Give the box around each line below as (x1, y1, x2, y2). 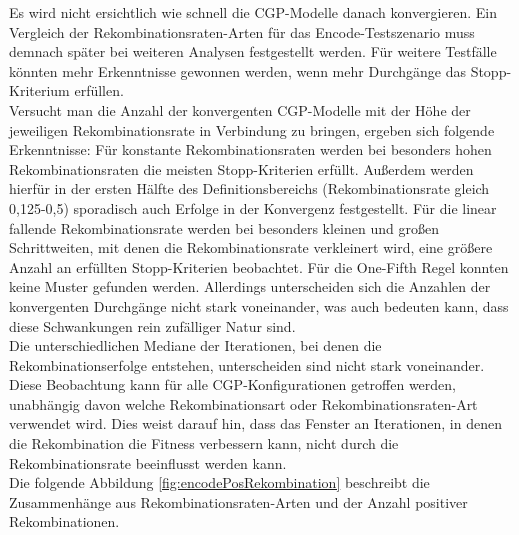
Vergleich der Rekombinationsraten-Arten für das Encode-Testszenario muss (9, 21, 475, 42)
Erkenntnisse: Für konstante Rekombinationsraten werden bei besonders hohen (9, 139, 492, 160)
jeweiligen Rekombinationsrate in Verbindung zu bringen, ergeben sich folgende (9, 119, 495, 140)
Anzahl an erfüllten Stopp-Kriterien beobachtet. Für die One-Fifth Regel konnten (9, 256, 509, 277)
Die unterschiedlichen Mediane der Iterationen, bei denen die (9, 335, 382, 356)
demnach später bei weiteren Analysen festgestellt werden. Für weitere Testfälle (9, 41, 497, 62)
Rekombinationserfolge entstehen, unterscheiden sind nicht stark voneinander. (9, 354, 485, 375)
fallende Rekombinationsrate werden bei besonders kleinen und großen (9, 217, 439, 238)
